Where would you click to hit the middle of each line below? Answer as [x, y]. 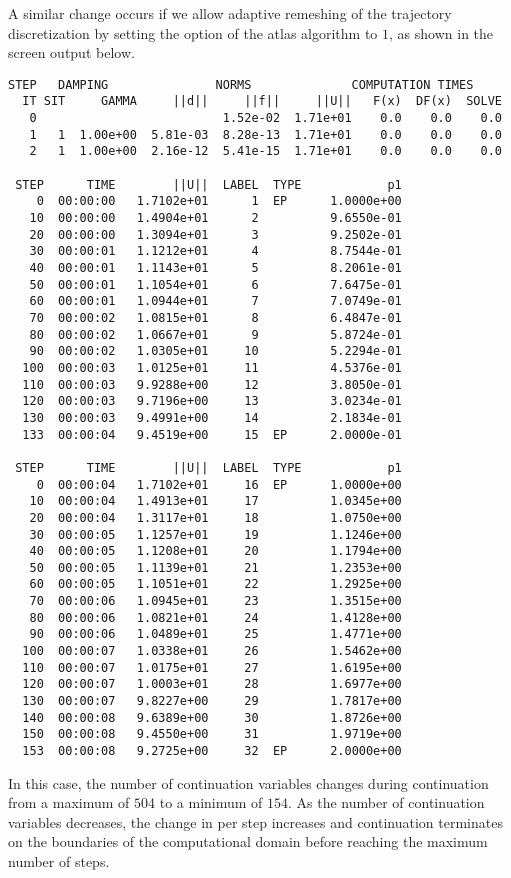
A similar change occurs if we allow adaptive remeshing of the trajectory [230, 13]
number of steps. [59, 861]
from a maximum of [69, 802]
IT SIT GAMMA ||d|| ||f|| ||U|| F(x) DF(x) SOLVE [262, 101]
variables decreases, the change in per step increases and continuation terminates [255, 821]
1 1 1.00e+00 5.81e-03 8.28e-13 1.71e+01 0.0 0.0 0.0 [265, 134]
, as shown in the [441, 32]
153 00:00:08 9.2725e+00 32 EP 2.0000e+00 [212, 751]
